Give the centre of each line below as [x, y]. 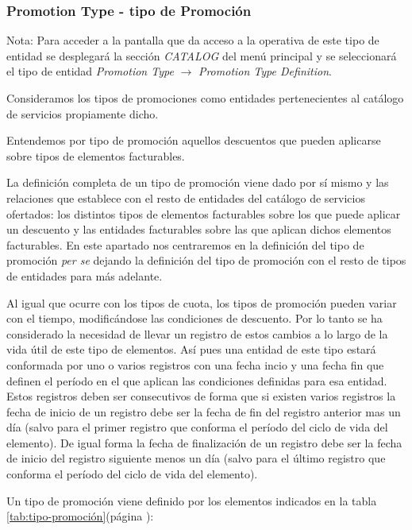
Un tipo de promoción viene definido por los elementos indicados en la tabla [192, 500]
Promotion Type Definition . [265, 71]
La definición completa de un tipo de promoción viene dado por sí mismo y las [198, 182]
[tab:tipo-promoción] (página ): [80, 516]
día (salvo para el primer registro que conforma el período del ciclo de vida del [197, 427]
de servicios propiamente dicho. [83, 113]
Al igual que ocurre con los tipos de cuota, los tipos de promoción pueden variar [202, 302]
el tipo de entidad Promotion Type [90, 71]
